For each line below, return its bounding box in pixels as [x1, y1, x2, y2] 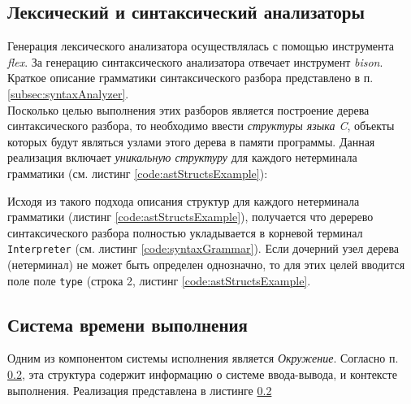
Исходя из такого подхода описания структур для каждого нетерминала [7, 192, 360, 209]
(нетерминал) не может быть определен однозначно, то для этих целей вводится [7, 255, 405, 272]
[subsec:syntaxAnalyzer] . [7, 85, 129, 102]
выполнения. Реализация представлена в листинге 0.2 [7, 381, 272, 398]
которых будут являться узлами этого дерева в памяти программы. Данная [7, 132, 375, 150]
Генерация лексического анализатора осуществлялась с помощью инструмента [7, 37, 395, 54]
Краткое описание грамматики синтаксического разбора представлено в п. [7, 69, 374, 86]
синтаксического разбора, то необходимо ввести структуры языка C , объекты [7, 117, 395, 134]
